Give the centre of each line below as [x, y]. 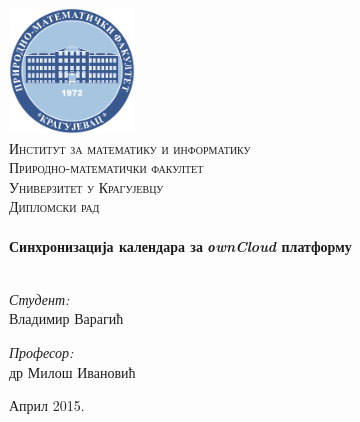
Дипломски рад [54, 206]
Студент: [39, 298]
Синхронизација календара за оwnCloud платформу [180, 245]
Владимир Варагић [66, 318]
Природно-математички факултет [106, 167]
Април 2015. [47, 405]
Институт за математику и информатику [130, 147]
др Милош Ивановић [72, 371]
